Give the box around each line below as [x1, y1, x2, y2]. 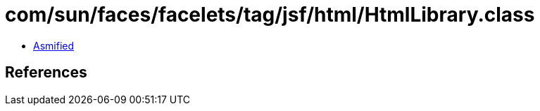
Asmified [33, 39, 75, 52]
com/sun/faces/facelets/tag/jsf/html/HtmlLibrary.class [5, 3, 535, 27]
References [5, 64, 87, 82]
